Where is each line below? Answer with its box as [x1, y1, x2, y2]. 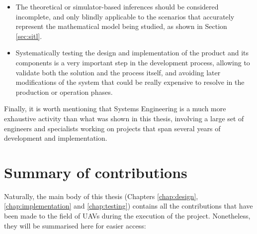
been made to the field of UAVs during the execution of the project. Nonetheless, [4, 211, 251, 221]
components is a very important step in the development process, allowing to [15, 57, 250, 67]
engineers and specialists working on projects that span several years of [4, 123, 221, 133]
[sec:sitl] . [15, 30, 42, 41]
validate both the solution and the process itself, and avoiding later [15, 67, 221, 77]
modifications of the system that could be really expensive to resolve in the [15, 77, 245, 87]
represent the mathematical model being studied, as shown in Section [15, 21, 227, 31]
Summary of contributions [4, 162, 187, 182]
